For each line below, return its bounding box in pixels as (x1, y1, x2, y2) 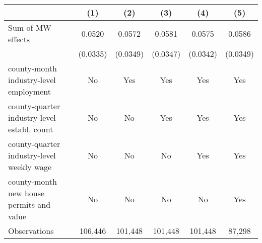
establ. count (8, 123, 53, 135)
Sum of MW (8, 22, 51, 33)
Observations (8, 225, 54, 236)
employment (8, 86, 51, 97)
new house (8, 187, 45, 199)
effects (8, 33, 30, 45)
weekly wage (8, 161, 52, 173)
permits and (8, 199, 51, 210)
